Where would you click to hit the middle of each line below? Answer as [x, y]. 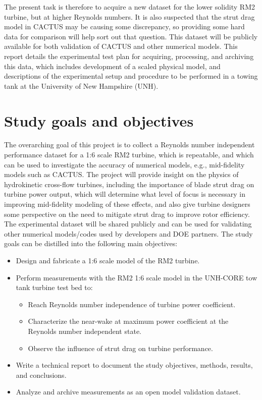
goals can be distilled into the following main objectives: [91, 243]
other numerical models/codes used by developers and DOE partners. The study [128, 233]
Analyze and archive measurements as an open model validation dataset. [128, 392]
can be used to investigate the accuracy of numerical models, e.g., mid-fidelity [124, 164]
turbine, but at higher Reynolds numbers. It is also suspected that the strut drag [129, 16]
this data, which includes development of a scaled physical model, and [112, 66]
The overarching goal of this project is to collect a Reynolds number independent [129, 145]
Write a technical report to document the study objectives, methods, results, [134, 365]
